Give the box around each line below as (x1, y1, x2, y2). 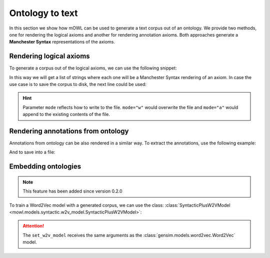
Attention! (22, 223, 44, 229)
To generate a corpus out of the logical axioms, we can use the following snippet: (9, 65, 177, 71)
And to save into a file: (9, 149, 55, 155)
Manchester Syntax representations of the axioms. (9, 39, 115, 45)
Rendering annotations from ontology (9, 127, 129, 135)
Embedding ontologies (9, 162, 81, 171)
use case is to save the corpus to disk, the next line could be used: (9, 81, 147, 87)
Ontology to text (9, 7, 78, 18)
